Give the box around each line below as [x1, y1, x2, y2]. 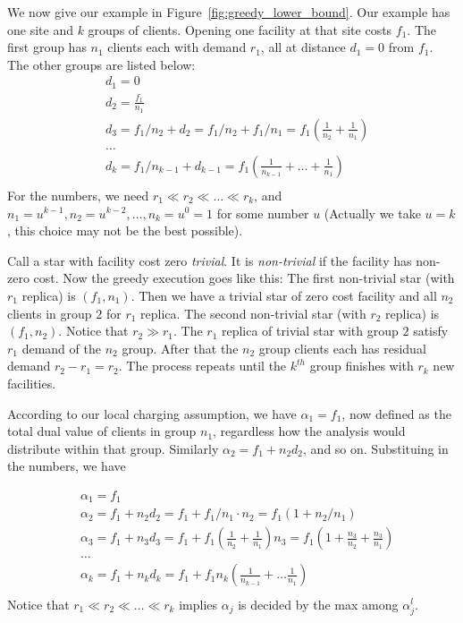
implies [179, 594, 218, 613]
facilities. [7, 373, 56, 392]
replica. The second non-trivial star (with [140, 303, 366, 322]
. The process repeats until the [118, 356, 287, 375]
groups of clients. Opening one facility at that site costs [88, 20, 392, 38]
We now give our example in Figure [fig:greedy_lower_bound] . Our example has [7, 3, 450, 21]
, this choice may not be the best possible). [7, 221, 243, 240]
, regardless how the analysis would [213, 422, 406, 440]
